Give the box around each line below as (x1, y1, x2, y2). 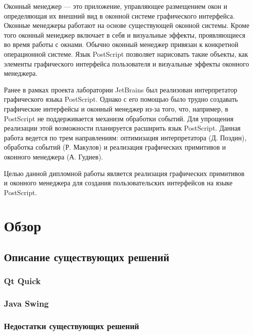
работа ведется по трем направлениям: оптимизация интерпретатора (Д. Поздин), (4, 132, 247, 142)
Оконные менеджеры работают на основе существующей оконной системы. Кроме (4, 20, 250, 30)
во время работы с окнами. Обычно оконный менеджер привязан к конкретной (4, 39, 239, 49)
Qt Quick (4, 275, 41, 287)
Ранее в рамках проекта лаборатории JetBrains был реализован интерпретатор (4, 84, 237, 94)
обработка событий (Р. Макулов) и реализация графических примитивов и (4, 142, 226, 152)
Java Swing (4, 297, 49, 310)
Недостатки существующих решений (4, 320, 139, 332)
